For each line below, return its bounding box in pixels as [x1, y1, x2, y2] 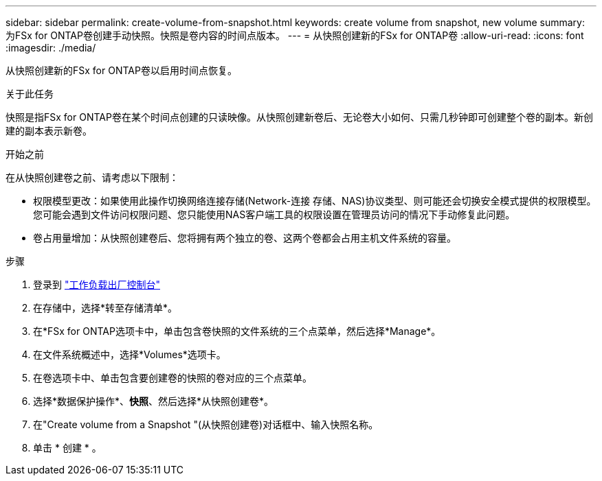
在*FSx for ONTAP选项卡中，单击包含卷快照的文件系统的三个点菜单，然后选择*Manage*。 [33, 325, 441, 337]
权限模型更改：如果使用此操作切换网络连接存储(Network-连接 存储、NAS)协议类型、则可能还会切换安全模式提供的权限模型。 [33, 195, 597, 207]
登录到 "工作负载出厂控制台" [33, 279, 160, 290]
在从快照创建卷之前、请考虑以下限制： [5, 172, 179, 183]
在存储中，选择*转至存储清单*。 [33, 302, 178, 314]
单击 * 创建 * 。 [33, 442, 102, 454]
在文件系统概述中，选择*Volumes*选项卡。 [33, 349, 226, 360]
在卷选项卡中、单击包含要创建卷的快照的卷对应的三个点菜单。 [33, 372, 312, 384]
